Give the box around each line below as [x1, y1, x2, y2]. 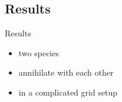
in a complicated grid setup [18, 86, 118, 98]
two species [18, 46, 59, 59]
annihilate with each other [18, 66, 114, 79]
